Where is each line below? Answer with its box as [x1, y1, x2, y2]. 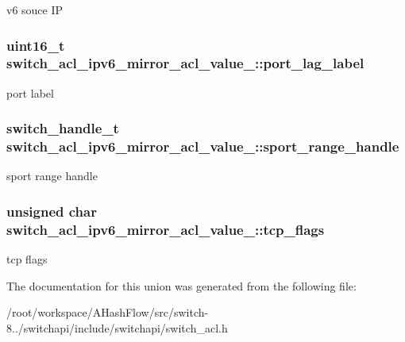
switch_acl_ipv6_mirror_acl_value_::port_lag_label [6, 53, 364, 73]
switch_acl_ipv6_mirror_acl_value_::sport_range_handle [6, 136, 399, 156]
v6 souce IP [6, 2, 64, 17]
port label [6, 84, 54, 101]
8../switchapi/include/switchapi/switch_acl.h [6, 319, 228, 336]
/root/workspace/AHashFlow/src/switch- [6, 304, 209, 321]
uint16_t [6, 35, 65, 55]
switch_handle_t [6, 118, 119, 138]
